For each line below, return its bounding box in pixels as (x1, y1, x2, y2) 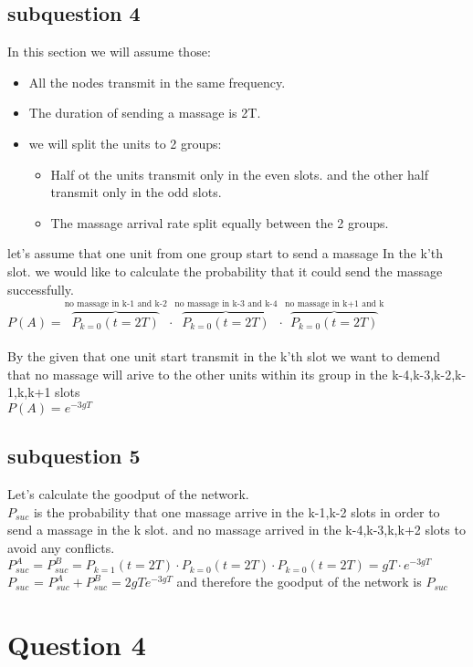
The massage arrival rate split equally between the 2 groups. (50, 213, 389, 232)
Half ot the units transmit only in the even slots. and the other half (50, 164, 428, 183)
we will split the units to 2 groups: (28, 133, 222, 152)
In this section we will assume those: (7, 42, 211, 61)
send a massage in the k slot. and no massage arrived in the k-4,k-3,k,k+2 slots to (7, 520, 466, 539)
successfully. (7, 279, 74, 298)
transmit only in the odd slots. (50, 182, 222, 202)
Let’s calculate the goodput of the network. (7, 485, 249, 504)
